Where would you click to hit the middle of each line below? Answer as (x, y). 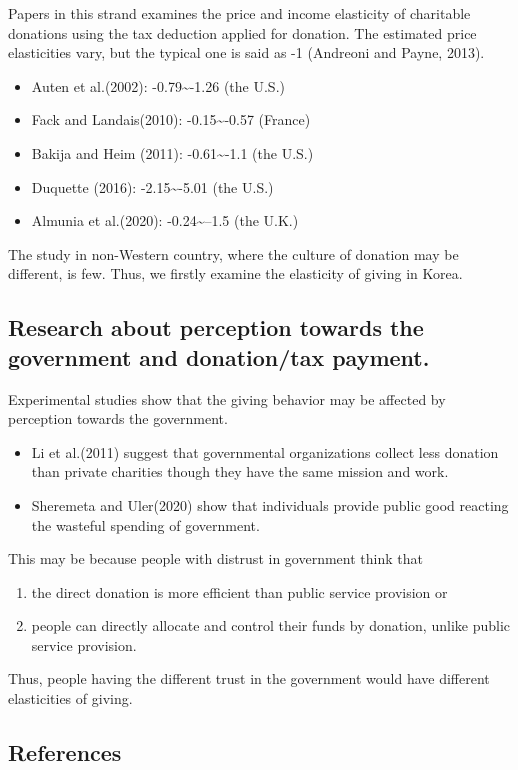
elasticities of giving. (70, 698)
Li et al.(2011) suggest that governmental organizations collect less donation (265, 451)
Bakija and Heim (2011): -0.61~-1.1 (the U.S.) (172, 152)
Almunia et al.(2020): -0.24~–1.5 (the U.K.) (165, 220)
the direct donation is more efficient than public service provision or (239, 591)
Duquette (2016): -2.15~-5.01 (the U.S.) (152, 186)
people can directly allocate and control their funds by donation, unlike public (271, 625)
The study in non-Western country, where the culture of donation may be (233, 253)
